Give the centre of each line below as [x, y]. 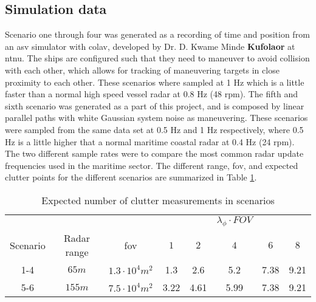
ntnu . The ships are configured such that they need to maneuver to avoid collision [157, 58]
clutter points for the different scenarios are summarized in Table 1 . [131, 177]
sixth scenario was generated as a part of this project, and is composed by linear [155, 105]
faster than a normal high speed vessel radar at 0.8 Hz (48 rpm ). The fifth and [151, 94]
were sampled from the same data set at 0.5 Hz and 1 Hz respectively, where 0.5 [154, 129]
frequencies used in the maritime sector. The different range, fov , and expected [152, 165]
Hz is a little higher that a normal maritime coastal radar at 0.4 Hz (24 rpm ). [150, 141]
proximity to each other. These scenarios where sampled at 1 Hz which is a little [155, 82]
